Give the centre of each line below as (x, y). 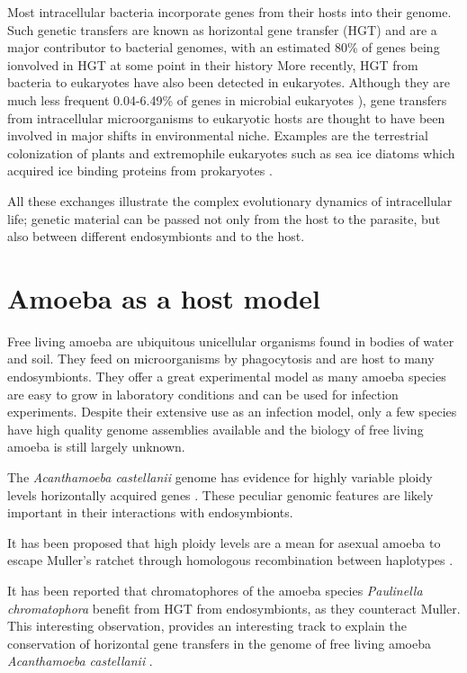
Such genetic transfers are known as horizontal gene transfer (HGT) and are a (222, 29)
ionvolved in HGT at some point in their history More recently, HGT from (213, 64)
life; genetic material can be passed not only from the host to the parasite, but (224, 218)
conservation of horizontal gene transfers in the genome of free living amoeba (219, 643)
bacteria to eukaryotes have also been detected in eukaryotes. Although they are (229, 82)
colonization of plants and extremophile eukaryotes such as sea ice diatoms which (231, 153)
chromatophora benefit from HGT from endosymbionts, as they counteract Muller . (234, 608)
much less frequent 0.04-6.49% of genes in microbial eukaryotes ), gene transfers (227, 99)
